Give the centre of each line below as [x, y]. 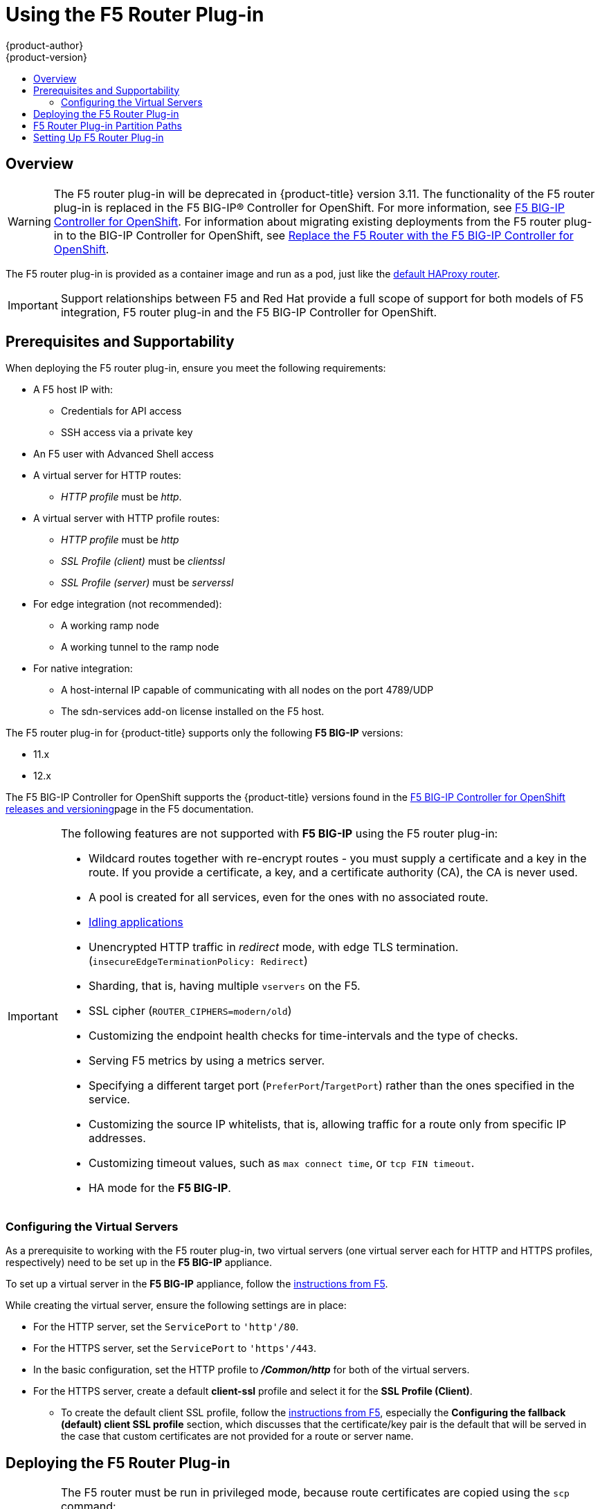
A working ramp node [110, 626]
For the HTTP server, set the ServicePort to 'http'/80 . [166, 1327]
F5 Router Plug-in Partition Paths [108, 125]
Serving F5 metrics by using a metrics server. [207, 1061]
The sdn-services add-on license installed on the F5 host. [193, 712]
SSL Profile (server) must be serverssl [147, 583]
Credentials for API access [121, 411]
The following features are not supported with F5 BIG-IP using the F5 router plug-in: [279, 834]
